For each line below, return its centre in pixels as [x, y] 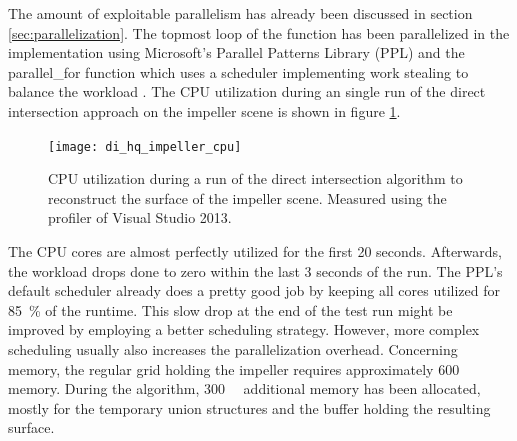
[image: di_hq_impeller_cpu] [145, 146]
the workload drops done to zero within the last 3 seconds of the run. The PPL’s [255, 270]
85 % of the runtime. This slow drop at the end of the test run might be [230, 309]
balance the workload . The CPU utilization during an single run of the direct [247, 91]
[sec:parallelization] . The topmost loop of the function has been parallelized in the [259, 32]
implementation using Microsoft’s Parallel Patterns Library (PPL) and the [236, 52]
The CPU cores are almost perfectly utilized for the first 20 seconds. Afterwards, [255, 251]
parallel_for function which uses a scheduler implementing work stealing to [238, 71]
